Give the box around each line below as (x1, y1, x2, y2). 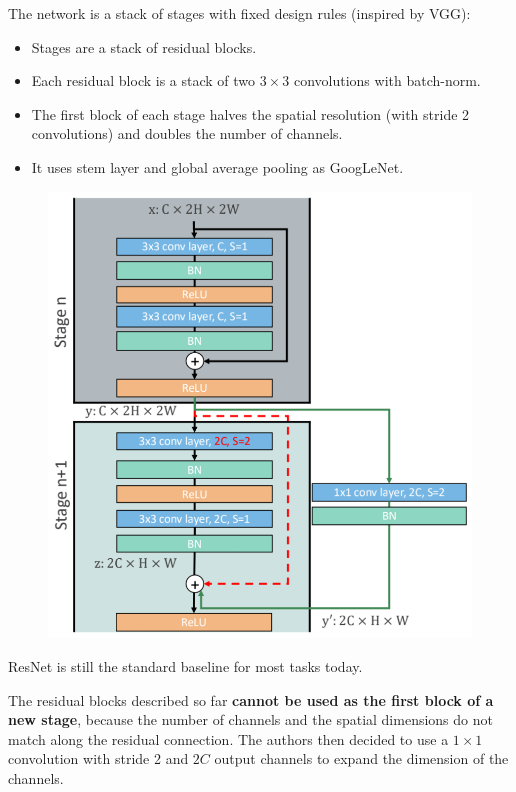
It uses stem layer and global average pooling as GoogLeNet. (31, 156, 404, 177)
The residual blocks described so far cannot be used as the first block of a (8, 689, 494, 710)
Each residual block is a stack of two (31, 70, 256, 91)
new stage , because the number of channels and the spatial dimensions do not (8, 709, 493, 730)
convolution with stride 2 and (8, 748, 189, 769)
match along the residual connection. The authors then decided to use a (8, 728, 449, 749)
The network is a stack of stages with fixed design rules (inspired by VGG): (8, 3, 471, 23)
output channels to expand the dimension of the (214, 748, 509, 769)
